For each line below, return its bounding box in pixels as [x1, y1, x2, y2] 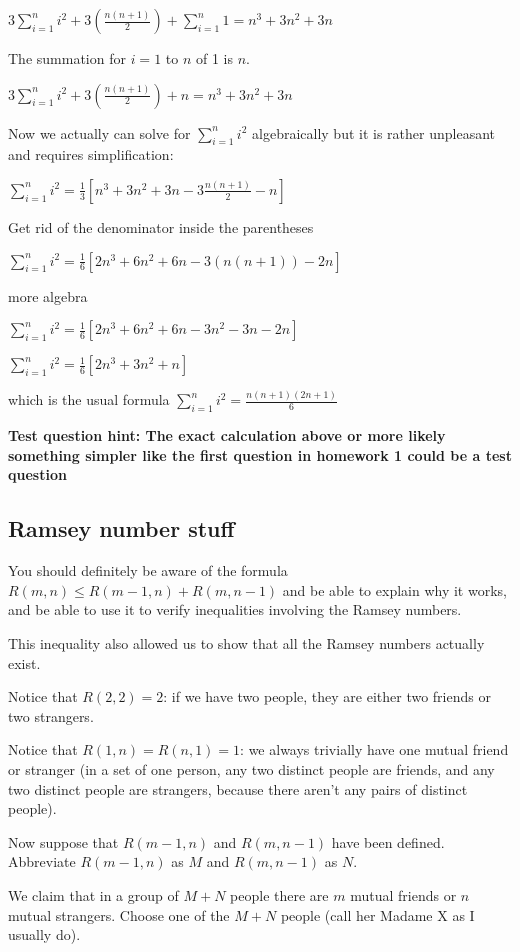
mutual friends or [350, 884, 457, 905]
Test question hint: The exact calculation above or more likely [8, 425, 446, 446]
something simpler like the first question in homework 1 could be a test [8, 444, 512, 465]
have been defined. [331, 831, 445, 852]
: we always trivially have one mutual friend [240, 739, 509, 760]
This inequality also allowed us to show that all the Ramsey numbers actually [8, 633, 485, 654]
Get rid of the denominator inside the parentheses [8, 216, 314, 237]
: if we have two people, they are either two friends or [163, 686, 491, 707]
